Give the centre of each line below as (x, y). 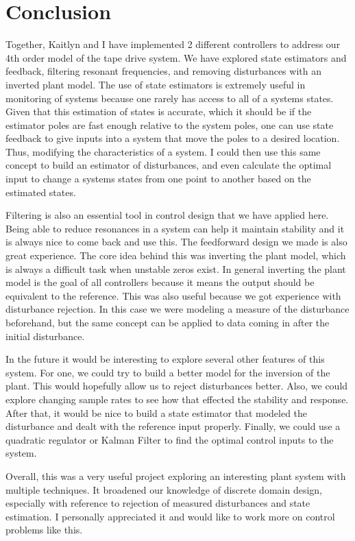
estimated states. (41, 192)
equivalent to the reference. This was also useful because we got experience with (173, 295)
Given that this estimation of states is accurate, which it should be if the (159, 111)
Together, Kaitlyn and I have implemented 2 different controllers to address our (173, 44)
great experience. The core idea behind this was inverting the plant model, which (176, 255)
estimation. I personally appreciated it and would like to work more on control (170, 516)
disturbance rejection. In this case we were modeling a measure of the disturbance (177, 309)
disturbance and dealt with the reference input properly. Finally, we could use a (173, 426)
